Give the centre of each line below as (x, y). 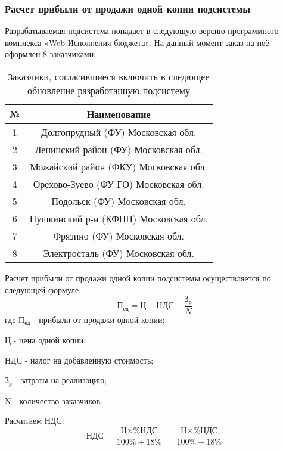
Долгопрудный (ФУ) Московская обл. (119, 132)
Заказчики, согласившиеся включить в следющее (109, 77)
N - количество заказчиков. (54, 400)
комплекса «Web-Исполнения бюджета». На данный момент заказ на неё (137, 42)
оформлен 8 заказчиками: (51, 54)
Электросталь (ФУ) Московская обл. (119, 253)
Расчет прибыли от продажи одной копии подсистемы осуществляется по (138, 278)
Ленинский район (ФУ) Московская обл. (119, 149)
